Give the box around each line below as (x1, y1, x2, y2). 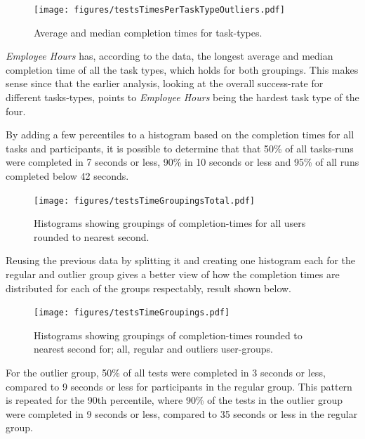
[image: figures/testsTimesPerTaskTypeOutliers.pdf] (34, 5, 285, 15)
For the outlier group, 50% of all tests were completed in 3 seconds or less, (6, 365, 326, 380)
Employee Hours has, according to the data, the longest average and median (6, 48, 333, 63)
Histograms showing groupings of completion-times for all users (34, 216, 306, 230)
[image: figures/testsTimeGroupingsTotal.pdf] (34, 195, 255, 206)
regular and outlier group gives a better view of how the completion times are (6, 267, 340, 282)
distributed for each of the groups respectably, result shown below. (6, 280, 291, 295)
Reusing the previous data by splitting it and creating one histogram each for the (6, 253, 356, 268)
